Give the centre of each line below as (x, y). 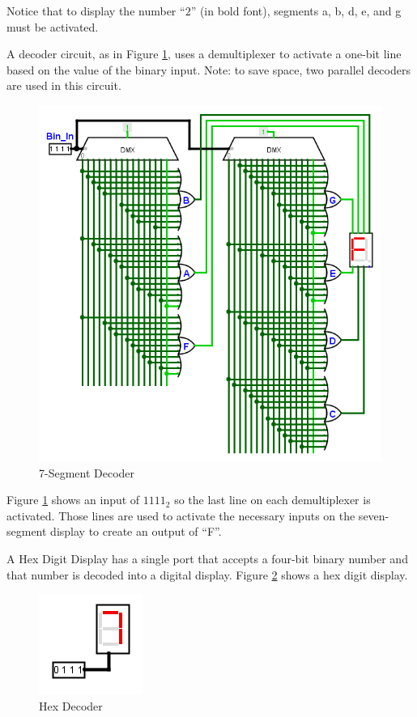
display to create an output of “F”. (136, 531)
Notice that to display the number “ (96, 11)
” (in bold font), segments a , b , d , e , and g (296, 11)
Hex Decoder (71, 705)
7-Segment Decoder (87, 472)
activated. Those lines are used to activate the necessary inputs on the (181, 515)
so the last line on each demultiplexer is (272, 500)
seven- (374, 515)
